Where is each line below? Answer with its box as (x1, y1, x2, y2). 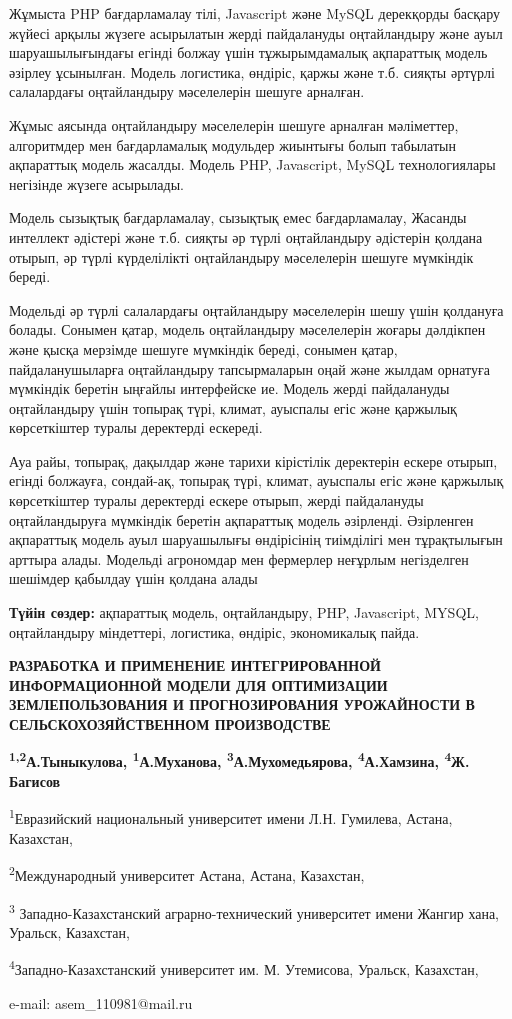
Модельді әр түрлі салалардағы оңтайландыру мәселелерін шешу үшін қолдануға (9, 299, 504, 320)
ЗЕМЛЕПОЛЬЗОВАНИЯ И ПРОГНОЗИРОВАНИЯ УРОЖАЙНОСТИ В (9, 694, 475, 715)
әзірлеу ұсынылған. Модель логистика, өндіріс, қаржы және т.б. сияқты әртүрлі (9, 61, 495, 82)
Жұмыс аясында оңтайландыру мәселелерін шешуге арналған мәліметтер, (9, 114, 459, 135)
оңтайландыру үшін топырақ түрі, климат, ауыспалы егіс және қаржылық (9, 397, 457, 418)
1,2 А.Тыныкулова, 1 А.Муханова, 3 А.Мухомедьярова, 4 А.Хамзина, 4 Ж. (9, 748, 470, 772)
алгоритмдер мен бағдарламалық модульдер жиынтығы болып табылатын (9, 134, 456, 155)
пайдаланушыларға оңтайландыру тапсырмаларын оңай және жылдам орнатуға (9, 358, 490, 379)
